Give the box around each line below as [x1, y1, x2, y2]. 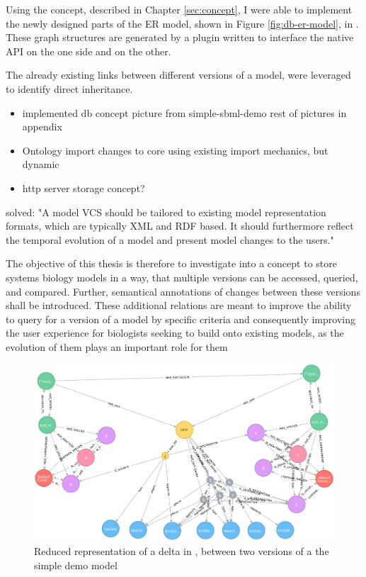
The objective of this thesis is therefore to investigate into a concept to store [6, 256, 337, 271]
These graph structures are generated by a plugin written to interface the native [6, 30, 354, 45]
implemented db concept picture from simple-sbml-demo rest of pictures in [22, 105, 347, 120]
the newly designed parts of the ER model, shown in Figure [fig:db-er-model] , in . [6, 16, 359, 30]
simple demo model [34, 557, 118, 572]
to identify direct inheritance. [6, 81, 133, 96]
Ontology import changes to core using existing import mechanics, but [22, 142, 328, 157]
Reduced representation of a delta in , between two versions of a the [34, 543, 329, 558]
